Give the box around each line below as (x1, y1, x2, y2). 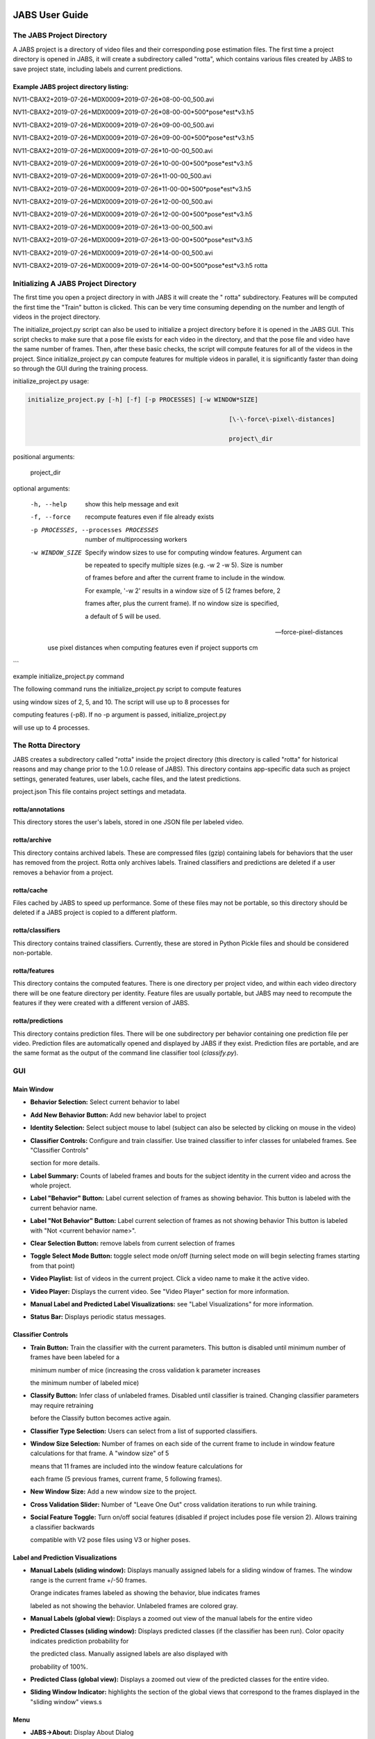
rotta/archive (12, 835, 52, 844)
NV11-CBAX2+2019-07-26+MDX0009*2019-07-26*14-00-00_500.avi (12, 248, 213, 257)
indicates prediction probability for (30, 1637, 129, 1645)
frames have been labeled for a (30, 1353, 120, 1361)
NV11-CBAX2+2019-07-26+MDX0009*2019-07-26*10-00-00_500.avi (12, 146, 213, 154)
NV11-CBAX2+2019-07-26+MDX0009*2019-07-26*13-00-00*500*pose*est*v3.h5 (12, 236, 253, 244)
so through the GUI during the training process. (12, 364, 149, 372)
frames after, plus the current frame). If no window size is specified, (85, 599, 279, 608)
